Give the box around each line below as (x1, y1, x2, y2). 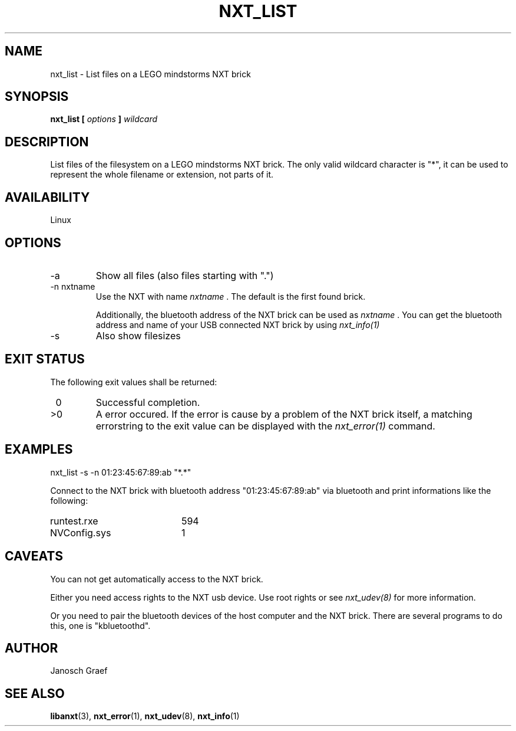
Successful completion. (95, 396, 200, 408)
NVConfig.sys (49, 526, 111, 539)
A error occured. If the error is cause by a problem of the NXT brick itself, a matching (95, 408, 472, 420)
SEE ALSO (5, 686, 65, 701)
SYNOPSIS (5, 89, 69, 104)
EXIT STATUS (5, 352, 85, 367)
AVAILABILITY (5, 189, 90, 205)
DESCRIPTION (5, 134, 89, 149)
